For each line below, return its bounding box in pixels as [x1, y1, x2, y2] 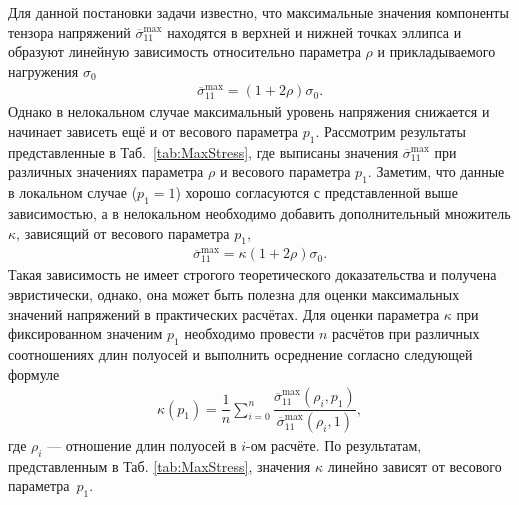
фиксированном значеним [8, 323, 163, 344]
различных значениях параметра [8, 161, 204, 182]
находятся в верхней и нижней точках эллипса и [167, 21, 462, 42]
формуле [8, 363, 60, 384]
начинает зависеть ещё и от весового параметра [8, 121, 298, 141]
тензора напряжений [8, 21, 131, 42]
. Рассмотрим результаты [315, 121, 466, 141]
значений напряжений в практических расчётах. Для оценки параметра [8, 303, 440, 324]
